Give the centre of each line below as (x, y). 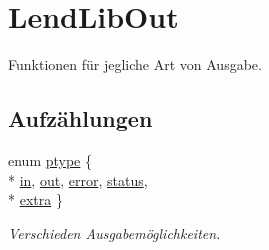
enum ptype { (50, 159)
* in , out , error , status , (78, 179)
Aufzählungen (80, 118)
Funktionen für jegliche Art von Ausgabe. (135, 64)
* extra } (35, 199)
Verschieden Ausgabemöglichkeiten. (114, 232)
